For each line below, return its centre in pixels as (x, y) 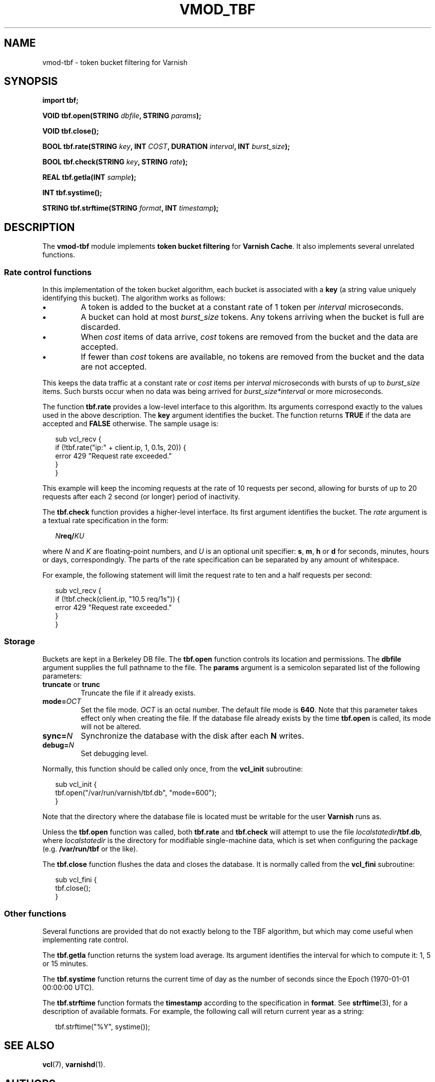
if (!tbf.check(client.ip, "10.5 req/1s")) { (118, 599)
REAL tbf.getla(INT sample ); (89, 177)
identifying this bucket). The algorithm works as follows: (134, 298)
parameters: (62, 676)
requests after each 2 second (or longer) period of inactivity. (141, 497)
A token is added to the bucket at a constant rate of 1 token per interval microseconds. (242, 307)
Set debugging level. (114, 753)
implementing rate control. (85, 939)
